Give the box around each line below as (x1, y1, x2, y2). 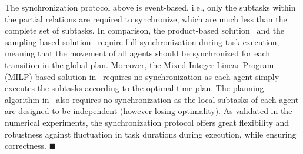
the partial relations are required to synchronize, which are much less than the (5, 12, 287, 25)
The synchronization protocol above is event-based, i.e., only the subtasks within (5, 1, 296, 13)
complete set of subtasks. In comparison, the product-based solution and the (5, 24, 285, 36)
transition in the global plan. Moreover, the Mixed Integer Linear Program (5, 58, 274, 71)
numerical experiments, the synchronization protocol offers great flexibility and (5, 116, 289, 128)
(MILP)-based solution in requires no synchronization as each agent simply (5, 70, 279, 82)
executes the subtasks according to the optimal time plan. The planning (5, 82, 264, 94)
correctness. (5, 139, 46, 152)
